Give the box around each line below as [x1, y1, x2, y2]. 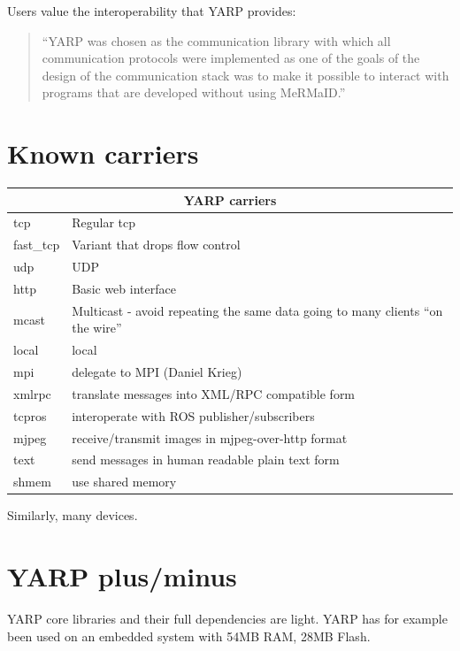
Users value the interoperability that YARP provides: [7, 2, 296, 19]
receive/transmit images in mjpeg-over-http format [72, 428, 348, 447]
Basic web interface [72, 279, 176, 297]
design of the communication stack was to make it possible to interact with [42, 65, 449, 84]
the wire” [72, 318, 122, 337]
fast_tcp [13, 235, 60, 254]
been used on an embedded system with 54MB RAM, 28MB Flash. [7, 626, 371, 645]
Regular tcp [72, 213, 135, 232]
